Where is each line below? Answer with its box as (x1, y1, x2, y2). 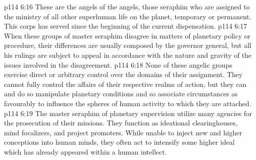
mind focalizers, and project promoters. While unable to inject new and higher (4, 127, 243, 137)
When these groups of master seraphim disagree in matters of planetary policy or (4, 30, 251, 40)
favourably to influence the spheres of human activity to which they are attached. (4, 98, 252, 108)
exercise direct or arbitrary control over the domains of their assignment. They (4, 69, 243, 80)
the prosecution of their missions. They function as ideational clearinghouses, (4, 118, 238, 128)
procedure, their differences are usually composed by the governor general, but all (4, 40, 252, 50)
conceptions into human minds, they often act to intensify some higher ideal (4, 137, 235, 147)
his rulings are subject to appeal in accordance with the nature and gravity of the (4, 49, 252, 60)
